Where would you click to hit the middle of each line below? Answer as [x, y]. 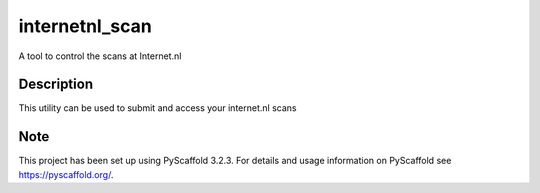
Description [56, 84]
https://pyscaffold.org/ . [66, 174]
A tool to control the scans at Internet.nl [100, 56]
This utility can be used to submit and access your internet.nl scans [157, 108]
